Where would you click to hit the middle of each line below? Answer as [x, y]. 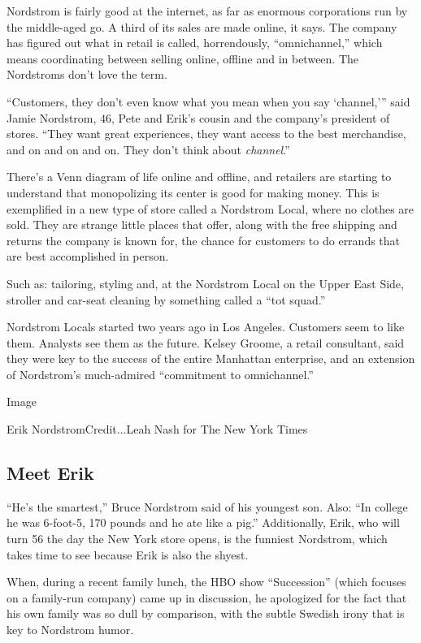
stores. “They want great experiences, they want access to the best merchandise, [206, 134]
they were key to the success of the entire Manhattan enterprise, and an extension [211, 358]
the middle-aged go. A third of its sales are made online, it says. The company [202, 26]
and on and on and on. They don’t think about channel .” [148, 149]
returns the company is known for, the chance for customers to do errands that [204, 240]
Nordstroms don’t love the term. [87, 74]
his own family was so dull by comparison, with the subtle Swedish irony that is [206, 613]
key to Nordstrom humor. [70, 630]
